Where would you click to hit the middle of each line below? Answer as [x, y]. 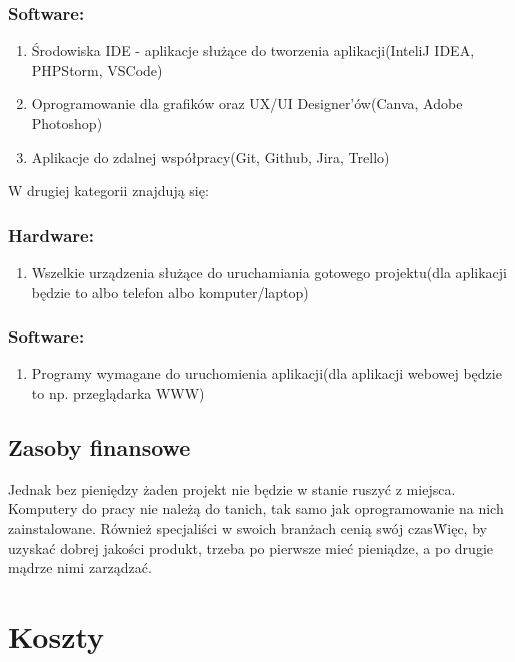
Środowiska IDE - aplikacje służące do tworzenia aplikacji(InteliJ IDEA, [253, 50]
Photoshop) [67, 123]
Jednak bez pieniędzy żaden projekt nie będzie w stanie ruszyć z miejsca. [232, 488]
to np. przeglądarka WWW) [118, 393]
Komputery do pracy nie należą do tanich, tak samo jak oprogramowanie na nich [256, 508]
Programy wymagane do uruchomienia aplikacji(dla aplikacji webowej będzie [266, 373]
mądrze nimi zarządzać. [80, 567]
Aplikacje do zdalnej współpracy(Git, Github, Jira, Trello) [210, 156]
